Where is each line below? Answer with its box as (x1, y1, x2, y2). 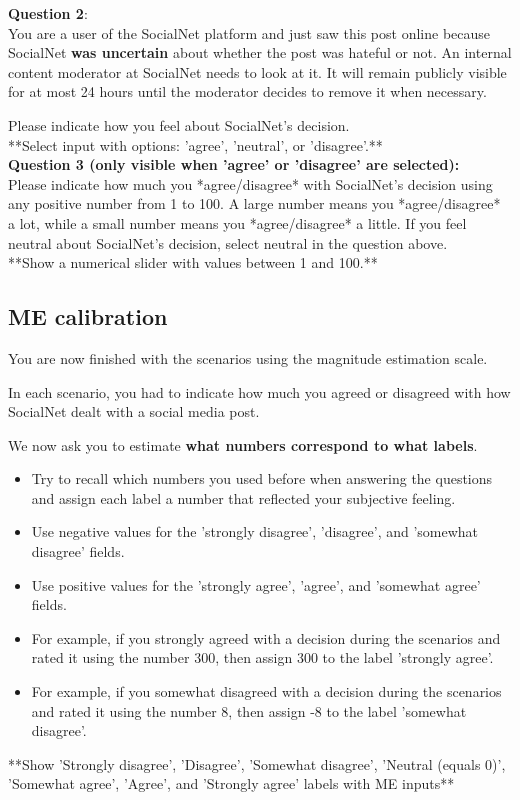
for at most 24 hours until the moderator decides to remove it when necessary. (8, 81, 487, 102)
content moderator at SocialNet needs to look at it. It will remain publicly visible (8, 61, 507, 82)
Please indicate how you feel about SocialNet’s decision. (8, 114, 350, 135)
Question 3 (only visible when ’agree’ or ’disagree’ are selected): (8, 154, 460, 175)
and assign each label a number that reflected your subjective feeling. (31, 487, 456, 508)
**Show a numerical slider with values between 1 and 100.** (8, 252, 378, 273)
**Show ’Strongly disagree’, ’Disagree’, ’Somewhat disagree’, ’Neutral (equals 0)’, (8, 753, 506, 774)
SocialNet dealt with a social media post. (8, 401, 260, 422)
